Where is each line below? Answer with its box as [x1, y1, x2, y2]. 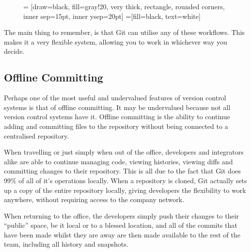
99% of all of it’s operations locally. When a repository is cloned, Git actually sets [4, 175, 247, 185]
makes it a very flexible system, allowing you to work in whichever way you [4, 36, 227, 47]
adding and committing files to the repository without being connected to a [4, 121, 228, 131]
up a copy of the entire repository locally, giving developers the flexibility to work [4, 185, 246, 195]
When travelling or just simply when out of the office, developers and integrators [4, 147, 244, 157]
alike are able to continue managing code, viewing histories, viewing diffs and [4, 156, 233, 166]
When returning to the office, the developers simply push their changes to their [4, 210, 239, 220]
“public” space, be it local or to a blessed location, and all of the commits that [4, 220, 237, 230]
